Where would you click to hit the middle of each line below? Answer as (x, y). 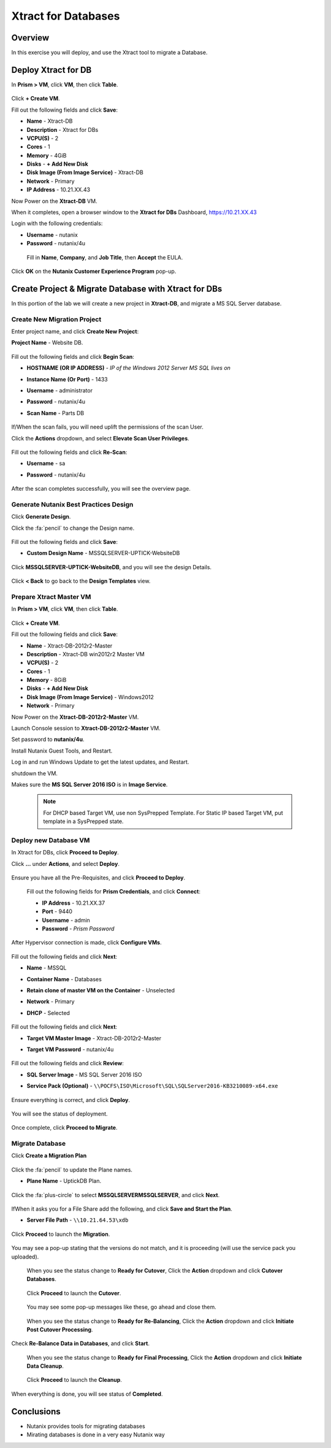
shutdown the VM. (35, 773)
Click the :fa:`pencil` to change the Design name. (73, 528)
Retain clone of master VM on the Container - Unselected (101, 990)
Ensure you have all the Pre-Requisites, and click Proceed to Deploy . (98, 878)
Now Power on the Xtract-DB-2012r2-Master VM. (75, 717)
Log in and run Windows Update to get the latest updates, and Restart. (100, 762)
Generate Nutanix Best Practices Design (72, 504)
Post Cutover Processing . (60, 1329)
